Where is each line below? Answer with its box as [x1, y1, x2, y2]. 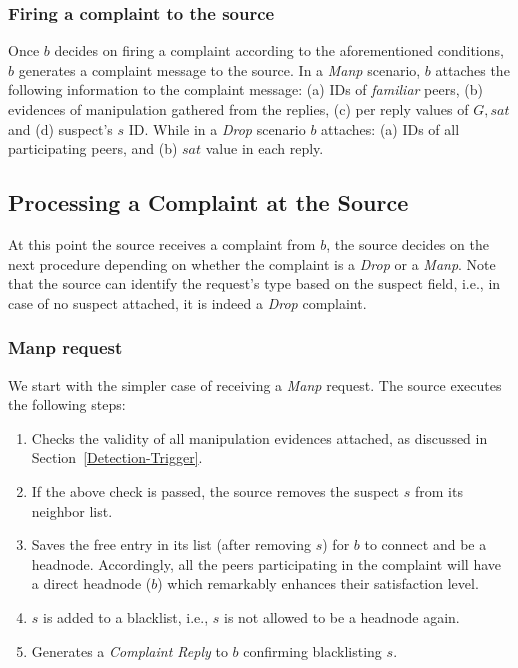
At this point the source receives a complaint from [8, 233, 316, 254]
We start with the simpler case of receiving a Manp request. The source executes [8, 374, 502, 395]
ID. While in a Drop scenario [128, 118, 306, 139]
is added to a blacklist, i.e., [43, 606, 209, 627]
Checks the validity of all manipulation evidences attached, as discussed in [31, 427, 488, 448]
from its [414, 480, 463, 501]
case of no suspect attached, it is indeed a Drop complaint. [8, 292, 367, 313]
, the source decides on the [326, 233, 489, 254]
